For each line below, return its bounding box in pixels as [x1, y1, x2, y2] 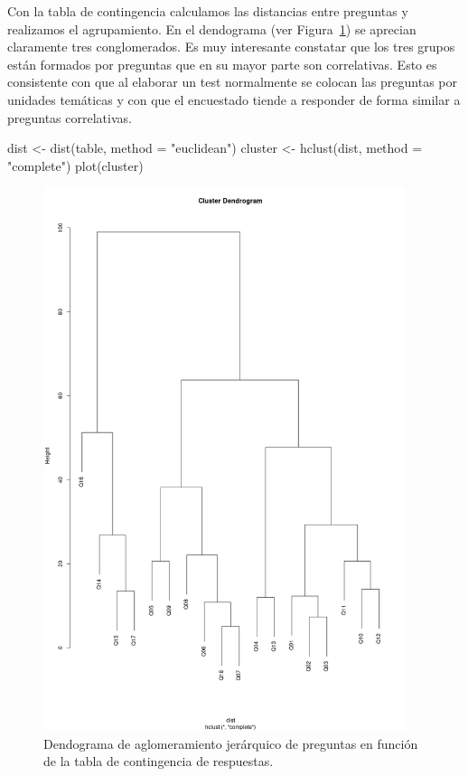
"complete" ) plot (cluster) [7, 156, 144, 175]
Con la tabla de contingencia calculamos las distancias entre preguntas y [7, 2, 408, 20]
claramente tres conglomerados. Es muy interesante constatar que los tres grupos [7, 37, 455, 56]
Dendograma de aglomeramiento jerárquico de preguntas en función [43, 733, 418, 752]
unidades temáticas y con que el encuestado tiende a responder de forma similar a [7, 90, 461, 109]
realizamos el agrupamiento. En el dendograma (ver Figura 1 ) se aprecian [7, 19, 417, 38]
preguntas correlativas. [7, 108, 132, 127]
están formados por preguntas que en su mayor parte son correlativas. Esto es [7, 54, 437, 73]
